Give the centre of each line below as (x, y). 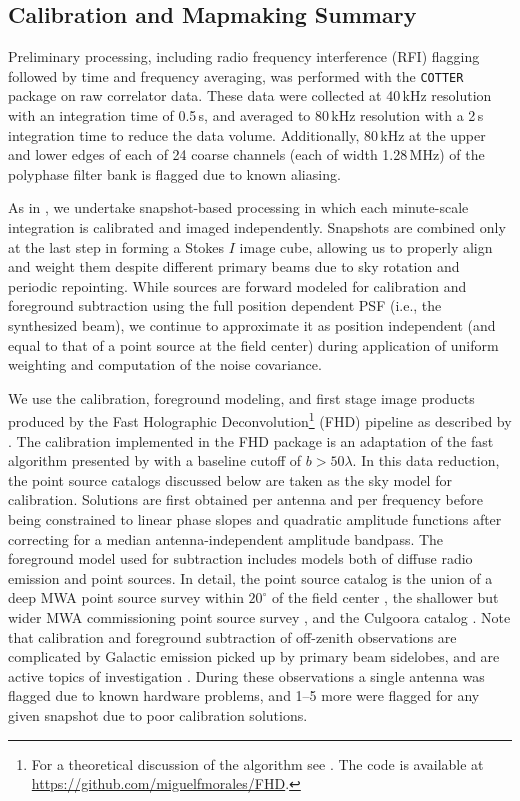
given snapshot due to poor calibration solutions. (158, 714)
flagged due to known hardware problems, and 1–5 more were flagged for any (244, 695)
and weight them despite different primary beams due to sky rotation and (234, 266)
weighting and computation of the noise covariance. (165, 364)
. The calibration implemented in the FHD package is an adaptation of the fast (251, 440)
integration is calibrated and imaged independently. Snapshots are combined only (257, 227)
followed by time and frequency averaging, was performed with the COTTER (236, 75)
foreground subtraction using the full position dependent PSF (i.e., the (225, 305)
